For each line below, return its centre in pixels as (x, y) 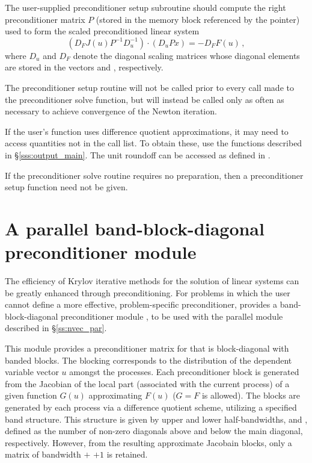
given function (31, 395)
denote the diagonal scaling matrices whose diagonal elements (186, 55)
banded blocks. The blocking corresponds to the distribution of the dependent (148, 360)
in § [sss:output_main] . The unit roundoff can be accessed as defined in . (138, 154)
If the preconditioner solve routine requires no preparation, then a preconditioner (154, 175)
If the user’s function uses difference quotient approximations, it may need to (147, 131)
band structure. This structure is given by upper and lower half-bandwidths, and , (156, 419)
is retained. (127, 454)
